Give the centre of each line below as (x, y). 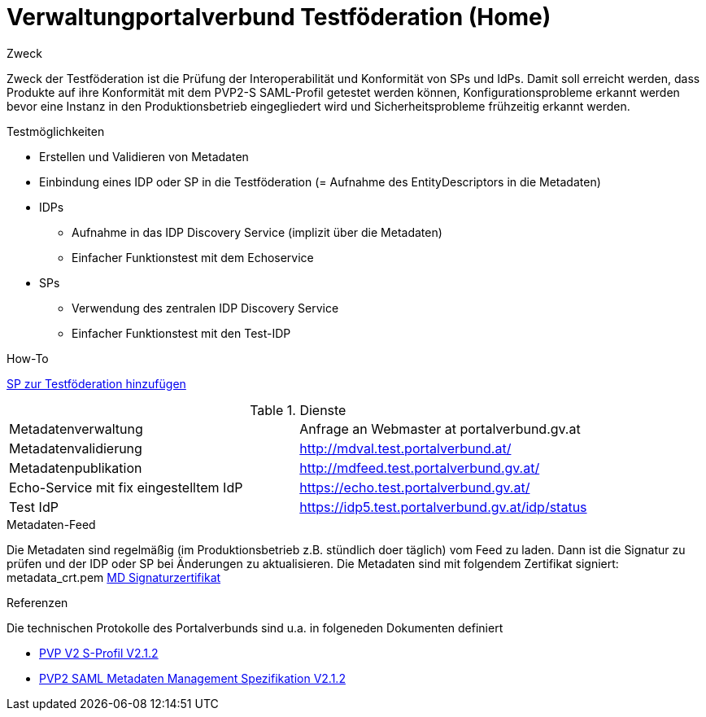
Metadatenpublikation (76, 468)
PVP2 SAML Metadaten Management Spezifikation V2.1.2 (192, 678)
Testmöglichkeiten (56, 131)
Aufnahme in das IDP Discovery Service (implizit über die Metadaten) (257, 232)
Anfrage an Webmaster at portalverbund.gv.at (440, 428)
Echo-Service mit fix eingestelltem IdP (126, 487)
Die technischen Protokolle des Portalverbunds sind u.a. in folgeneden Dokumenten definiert (255, 627)
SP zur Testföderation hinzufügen (96, 383)
